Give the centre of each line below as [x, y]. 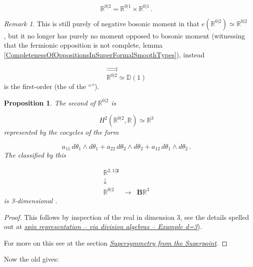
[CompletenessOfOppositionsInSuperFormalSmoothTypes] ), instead [104, 54]
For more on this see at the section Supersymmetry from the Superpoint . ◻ [116, 242]
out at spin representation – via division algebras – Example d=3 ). [103, 226]
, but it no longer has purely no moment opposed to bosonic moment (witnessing [125, 35]
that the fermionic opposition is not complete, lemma [83, 45]
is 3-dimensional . [31, 200]
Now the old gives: [31, 259]
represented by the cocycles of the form [61, 132]
